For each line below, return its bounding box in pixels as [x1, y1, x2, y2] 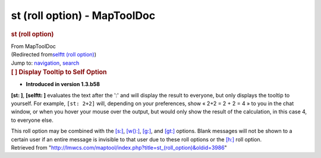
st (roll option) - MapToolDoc [11, 9, 156, 22]
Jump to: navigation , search [11, 59, 80, 67]
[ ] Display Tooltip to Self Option [11, 68, 107, 76]
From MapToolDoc [11, 42, 56, 50]
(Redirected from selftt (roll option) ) [11, 51, 97, 58]
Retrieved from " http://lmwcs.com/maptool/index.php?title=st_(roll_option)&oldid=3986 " [11, 144, 227, 151]
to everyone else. [11, 116, 53, 124]
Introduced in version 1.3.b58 [26, 81, 100, 88]
